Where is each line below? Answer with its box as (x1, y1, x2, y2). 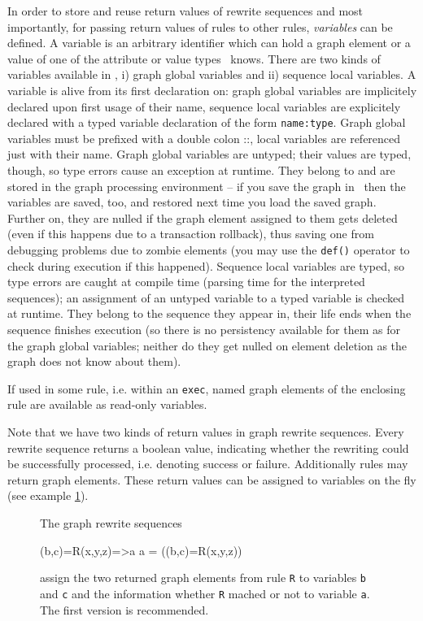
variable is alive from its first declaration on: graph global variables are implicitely (7, 81, 417, 98)
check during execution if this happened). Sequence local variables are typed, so (7, 257, 405, 274)
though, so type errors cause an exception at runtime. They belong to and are (7, 162, 395, 178)
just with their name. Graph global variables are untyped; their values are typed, (7, 145, 412, 163)
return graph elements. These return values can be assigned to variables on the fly (7, 471, 416, 488)
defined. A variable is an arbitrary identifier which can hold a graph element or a (7, 34, 411, 51)
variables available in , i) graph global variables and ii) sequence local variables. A (7, 66, 416, 83)
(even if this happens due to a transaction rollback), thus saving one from (7, 225, 374, 242)
